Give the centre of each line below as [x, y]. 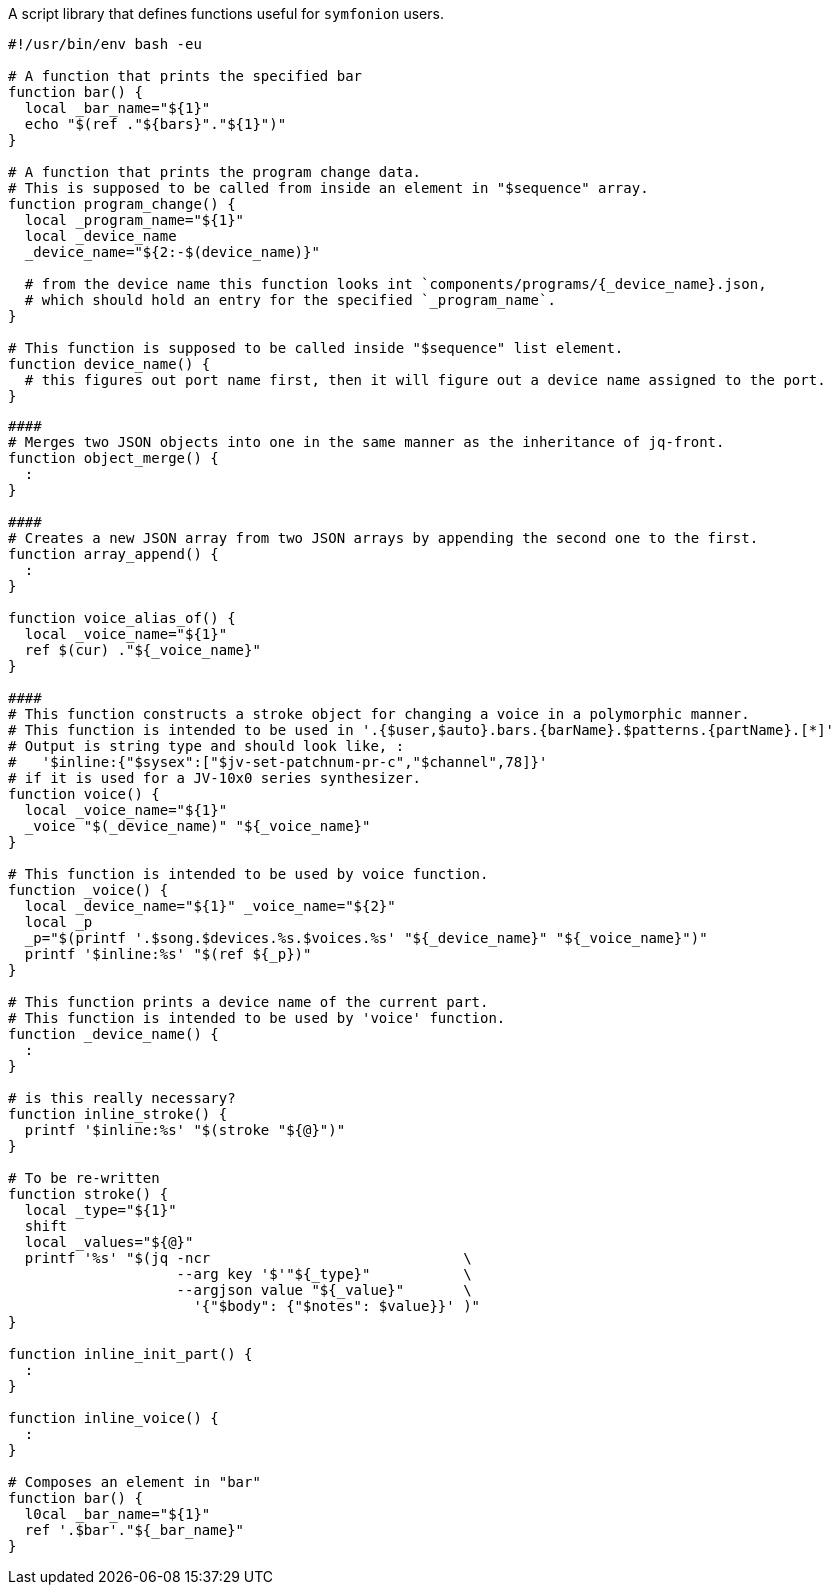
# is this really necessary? [122, 1098]
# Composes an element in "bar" [134, 1482]
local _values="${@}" [109, 1242]
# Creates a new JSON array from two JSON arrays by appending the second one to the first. [383, 538]
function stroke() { [88, 1194]
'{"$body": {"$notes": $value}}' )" [337, 1306]
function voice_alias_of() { [122, 618]
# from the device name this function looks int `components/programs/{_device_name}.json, [395, 284]
